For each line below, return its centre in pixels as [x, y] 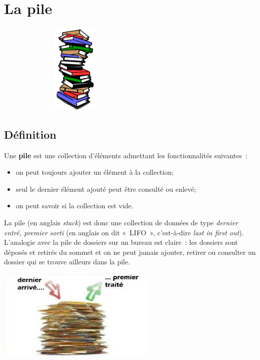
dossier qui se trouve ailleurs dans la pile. [67, 262]
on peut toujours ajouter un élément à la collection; [95, 172]
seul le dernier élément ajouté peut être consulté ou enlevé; [106, 189]
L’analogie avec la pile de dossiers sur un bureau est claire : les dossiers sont [121, 242]
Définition [30, 134]
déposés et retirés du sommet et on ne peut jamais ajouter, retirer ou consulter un [130, 252]
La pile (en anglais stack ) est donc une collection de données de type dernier [121, 222]
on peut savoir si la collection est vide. [74, 206]
